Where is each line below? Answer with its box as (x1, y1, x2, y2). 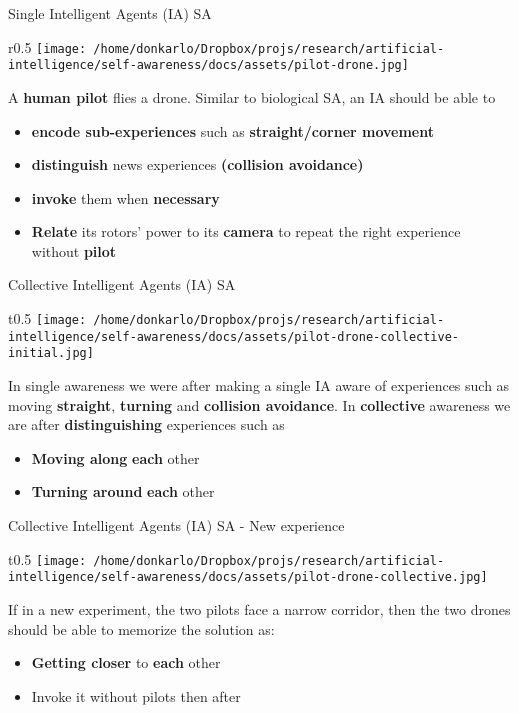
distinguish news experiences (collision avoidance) (31, 154, 364, 175)
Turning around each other (31, 481, 215, 502)
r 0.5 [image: (8, 36, 87, 57)
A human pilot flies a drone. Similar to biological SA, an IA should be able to (8, 86, 496, 107)
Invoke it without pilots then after (31, 685, 241, 706)
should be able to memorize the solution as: (8, 618, 275, 639)
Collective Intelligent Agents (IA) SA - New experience (8, 515, 345, 535)
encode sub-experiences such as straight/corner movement (31, 120, 435, 141)
